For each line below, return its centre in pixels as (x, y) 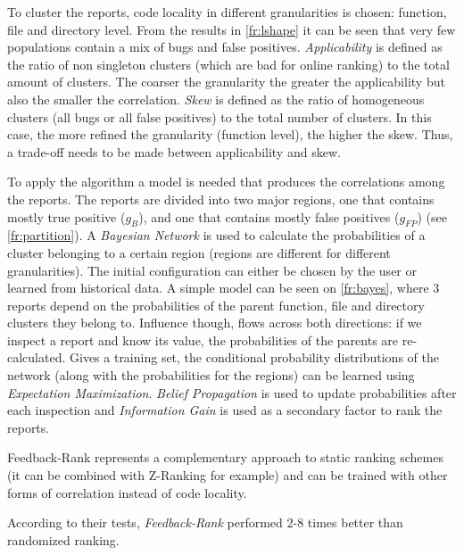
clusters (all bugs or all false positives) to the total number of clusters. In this (220, 116)
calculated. (37, 357)
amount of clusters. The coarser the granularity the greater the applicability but (226, 82)
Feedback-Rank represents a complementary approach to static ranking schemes (225, 457)
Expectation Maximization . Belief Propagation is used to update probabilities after (232, 392)
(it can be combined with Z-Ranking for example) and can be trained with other (228, 475)
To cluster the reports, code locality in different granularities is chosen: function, (227, 12)
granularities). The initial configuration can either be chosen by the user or (212, 270)
